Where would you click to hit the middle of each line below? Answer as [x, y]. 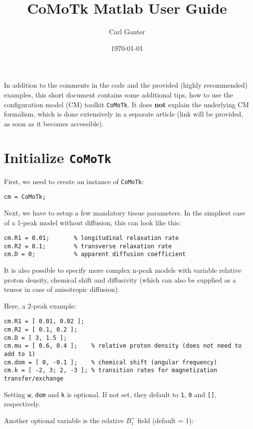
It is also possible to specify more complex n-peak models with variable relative [123, 270]
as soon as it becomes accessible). [54, 123]
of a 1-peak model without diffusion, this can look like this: [93, 222]
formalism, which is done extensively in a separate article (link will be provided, [124, 114]
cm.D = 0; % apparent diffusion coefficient [95, 254]
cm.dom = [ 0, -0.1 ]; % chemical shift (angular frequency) [111, 362]
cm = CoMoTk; [25, 197]
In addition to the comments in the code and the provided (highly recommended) [126, 85]
